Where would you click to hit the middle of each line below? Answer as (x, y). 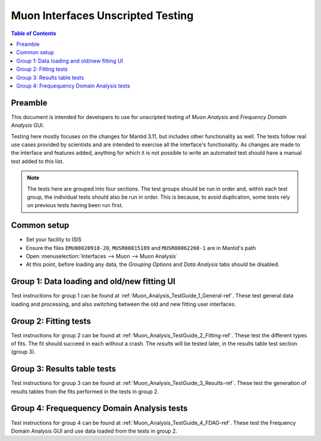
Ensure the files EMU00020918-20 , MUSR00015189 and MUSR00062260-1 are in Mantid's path (141, 248)
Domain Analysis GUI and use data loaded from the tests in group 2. (94, 431)
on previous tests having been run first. (75, 205)
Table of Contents (34, 33)
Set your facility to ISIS (54, 240)
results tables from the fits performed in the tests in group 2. (85, 391)
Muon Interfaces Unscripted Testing (102, 15)
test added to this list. (37, 161)
